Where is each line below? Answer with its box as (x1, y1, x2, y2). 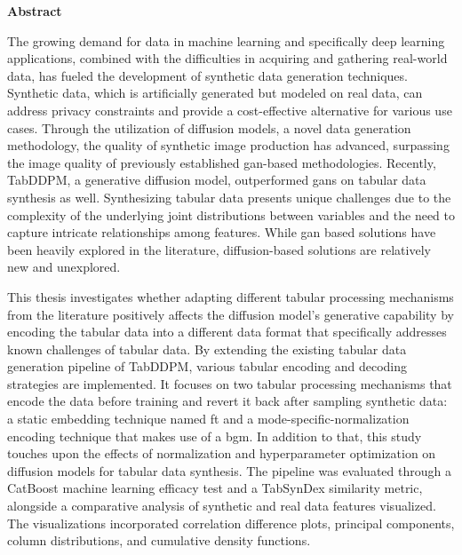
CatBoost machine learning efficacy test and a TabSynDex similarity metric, (7, 479, 423, 497)
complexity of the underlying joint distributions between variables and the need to (7, 205, 455, 224)
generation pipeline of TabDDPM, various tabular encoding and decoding (7, 357, 408, 376)
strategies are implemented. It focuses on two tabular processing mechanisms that (7, 374, 452, 392)
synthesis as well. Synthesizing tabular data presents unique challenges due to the (7, 187, 451, 206)
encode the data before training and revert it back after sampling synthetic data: (7, 392, 448, 410)
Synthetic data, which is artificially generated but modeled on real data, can (7, 83, 423, 102)
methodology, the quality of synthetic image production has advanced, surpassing (7, 136, 450, 155)
